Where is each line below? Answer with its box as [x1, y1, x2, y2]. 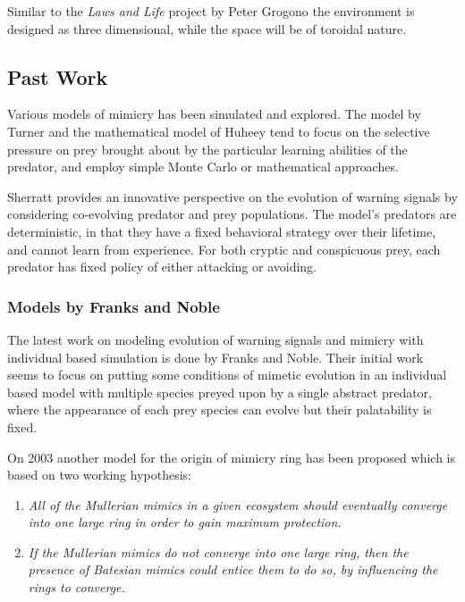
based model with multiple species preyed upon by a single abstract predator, [7, 382, 432, 401]
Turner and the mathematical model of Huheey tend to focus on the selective [7, 121, 430, 140]
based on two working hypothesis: [7, 465, 191, 484]
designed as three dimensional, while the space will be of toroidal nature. [7, 19, 407, 38]
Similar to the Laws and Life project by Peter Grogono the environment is [7, 2, 415, 20]
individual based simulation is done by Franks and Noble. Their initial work [7, 347, 424, 366]
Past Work [7, 63, 108, 90]
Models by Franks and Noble [7, 295, 220, 317]
